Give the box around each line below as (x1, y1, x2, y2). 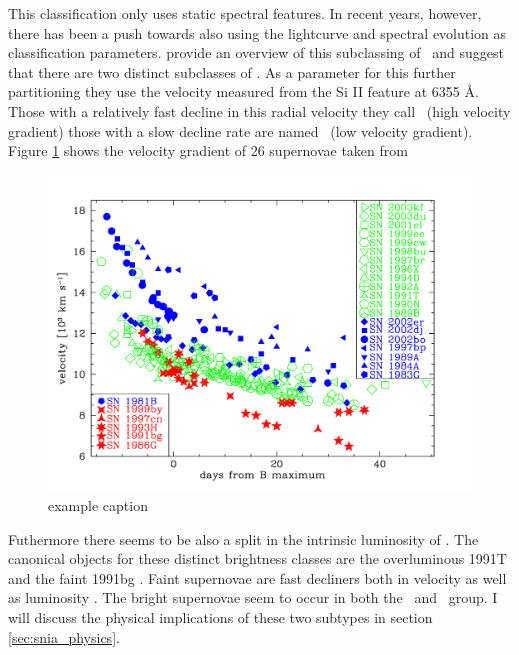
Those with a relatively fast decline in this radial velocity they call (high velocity (8, 100, 511, 121)
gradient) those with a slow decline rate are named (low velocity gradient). (8, 120, 473, 141)
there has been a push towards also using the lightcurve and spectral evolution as (8, 22, 507, 43)
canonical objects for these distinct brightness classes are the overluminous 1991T (8, 548, 507, 569)
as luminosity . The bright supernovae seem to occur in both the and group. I (8, 587, 498, 608)
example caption (48, 495, 148, 516)
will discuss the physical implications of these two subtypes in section (8, 607, 433, 628)
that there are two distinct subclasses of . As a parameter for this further (8, 61, 456, 82)
